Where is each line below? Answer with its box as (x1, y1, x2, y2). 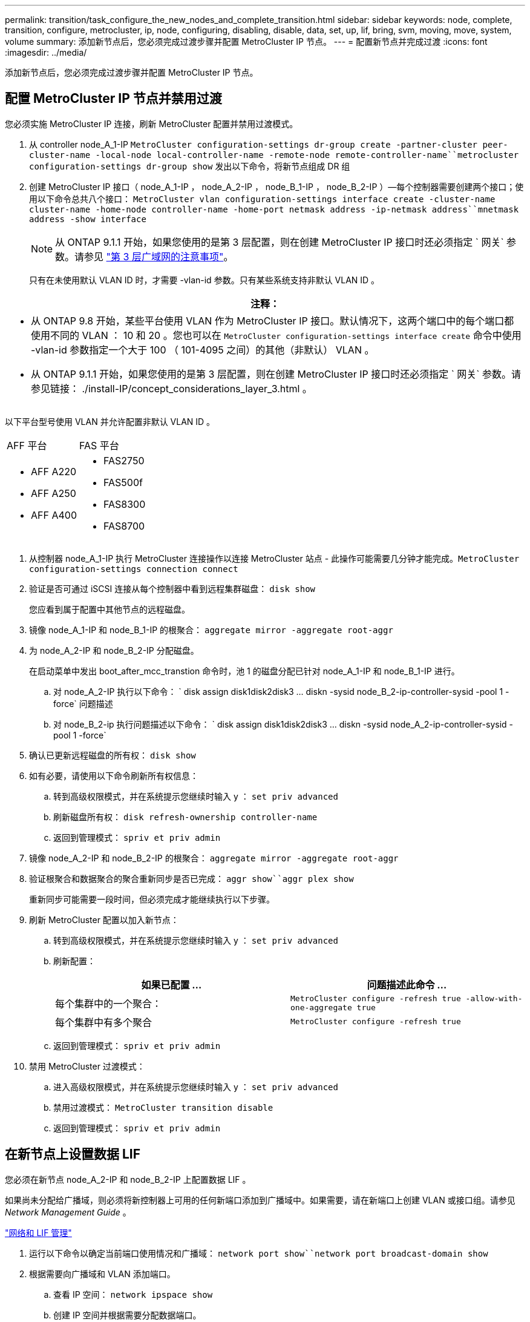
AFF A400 (31, 508, 77, 521)
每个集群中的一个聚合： (55, 997, 162, 1010)
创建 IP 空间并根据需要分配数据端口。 (53, 1309, 201, 1320)
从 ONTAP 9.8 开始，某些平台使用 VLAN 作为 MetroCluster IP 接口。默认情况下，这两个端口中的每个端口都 (31, 314, 514, 327)
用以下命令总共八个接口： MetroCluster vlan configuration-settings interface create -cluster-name (29, 193, 496, 204)
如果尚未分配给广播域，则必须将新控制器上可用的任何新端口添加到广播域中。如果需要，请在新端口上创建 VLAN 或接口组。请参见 (5, 1194, 515, 1205)
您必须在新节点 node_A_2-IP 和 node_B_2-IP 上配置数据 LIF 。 (5, 1174, 251, 1185)
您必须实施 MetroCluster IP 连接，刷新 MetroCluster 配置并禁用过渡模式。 (5, 118, 298, 129)
